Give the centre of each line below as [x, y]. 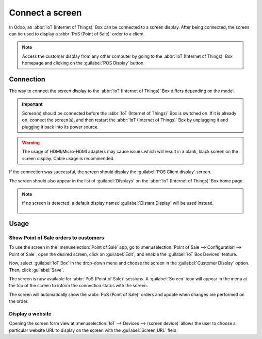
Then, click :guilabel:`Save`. [37, 270]
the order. [19, 301]
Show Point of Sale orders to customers [57, 238]
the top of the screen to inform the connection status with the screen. [78, 286]
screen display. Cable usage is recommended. [68, 158]
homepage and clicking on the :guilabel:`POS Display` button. [83, 63]
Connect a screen [45, 13]
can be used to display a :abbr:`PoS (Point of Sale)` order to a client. [77, 33]
